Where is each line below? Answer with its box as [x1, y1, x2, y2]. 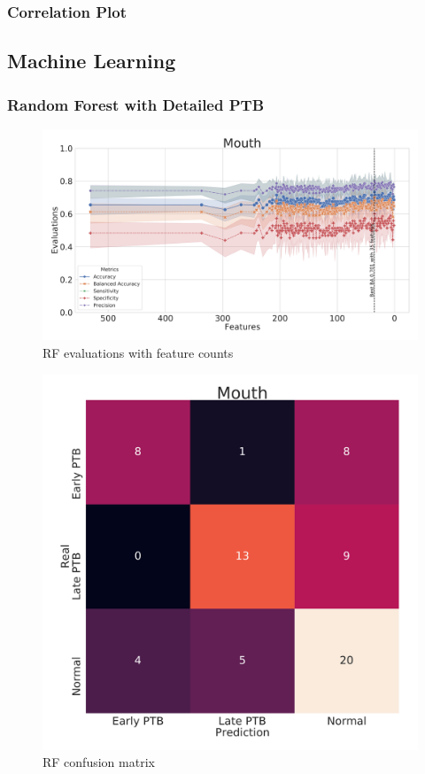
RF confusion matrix [42, 753, 155, 771]
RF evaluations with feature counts [42, 343, 234, 361]
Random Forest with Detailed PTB [7, 93, 265, 115]
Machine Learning [7, 47, 176, 74]
